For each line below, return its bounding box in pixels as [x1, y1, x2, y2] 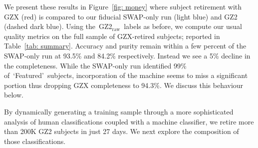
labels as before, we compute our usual [124, 21, 242, 31]
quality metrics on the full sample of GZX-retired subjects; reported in [4, 30, 220, 41]
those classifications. [4, 135, 66, 146]
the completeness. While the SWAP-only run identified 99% [4, 60, 187, 70]
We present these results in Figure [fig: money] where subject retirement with [4, 1, 242, 11]
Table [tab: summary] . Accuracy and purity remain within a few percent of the [4, 40, 247, 51]
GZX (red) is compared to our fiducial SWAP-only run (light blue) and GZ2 [4, 11, 238, 21]
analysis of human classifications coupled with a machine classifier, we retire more [4, 116, 254, 126]
